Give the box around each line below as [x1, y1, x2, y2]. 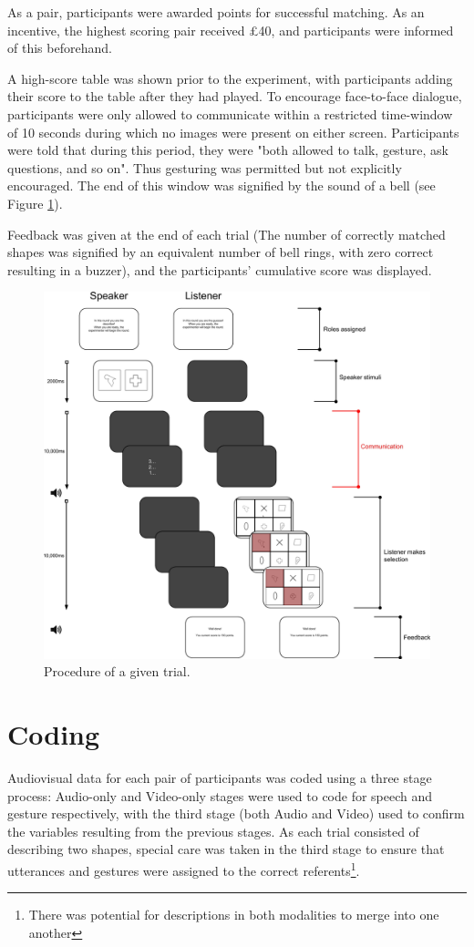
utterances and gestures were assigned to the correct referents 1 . [7, 859, 360, 880]
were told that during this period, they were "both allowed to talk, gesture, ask [7, 140, 449, 160]
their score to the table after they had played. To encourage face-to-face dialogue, [7, 87, 462, 106]
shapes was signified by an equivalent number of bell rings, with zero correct [7, 242, 434, 262]
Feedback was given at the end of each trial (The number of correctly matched [7, 224, 446, 243]
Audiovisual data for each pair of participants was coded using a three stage [7, 768, 432, 787]
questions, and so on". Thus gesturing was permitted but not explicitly [7, 158, 402, 177]
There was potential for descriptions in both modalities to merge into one [28, 905, 439, 924]
